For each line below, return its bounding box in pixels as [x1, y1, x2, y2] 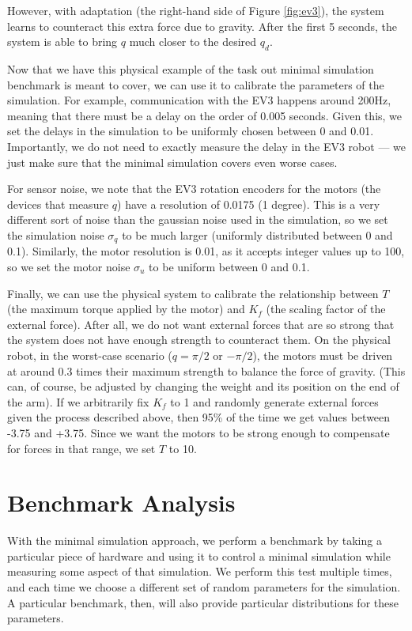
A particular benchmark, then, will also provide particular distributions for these [7, 594, 399, 610]
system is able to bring [7, 33, 118, 50]
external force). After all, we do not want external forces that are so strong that [7, 315, 395, 332]
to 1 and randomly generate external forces [170, 393, 379, 410]
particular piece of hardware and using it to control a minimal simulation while [7, 547, 391, 564]
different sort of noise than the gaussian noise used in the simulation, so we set [7, 211, 388, 228]
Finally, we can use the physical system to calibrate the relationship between [7, 285, 379, 301]
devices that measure [7, 195, 109, 212]
